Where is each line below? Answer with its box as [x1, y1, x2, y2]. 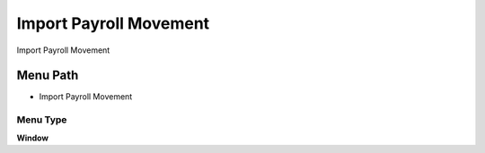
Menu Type [16, 114, 67, 126]
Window [16, 132, 49, 143]
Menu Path [16, 68, 79, 83]
